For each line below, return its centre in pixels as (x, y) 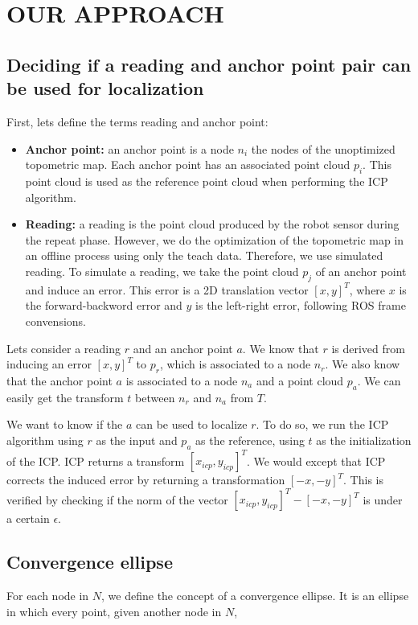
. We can (379, 380)
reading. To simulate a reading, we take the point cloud (162, 271)
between (155, 397)
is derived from (368, 348)
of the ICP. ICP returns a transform (96, 461)
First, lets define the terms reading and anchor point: (137, 121)
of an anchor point (361, 271)
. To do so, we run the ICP (322, 424)
